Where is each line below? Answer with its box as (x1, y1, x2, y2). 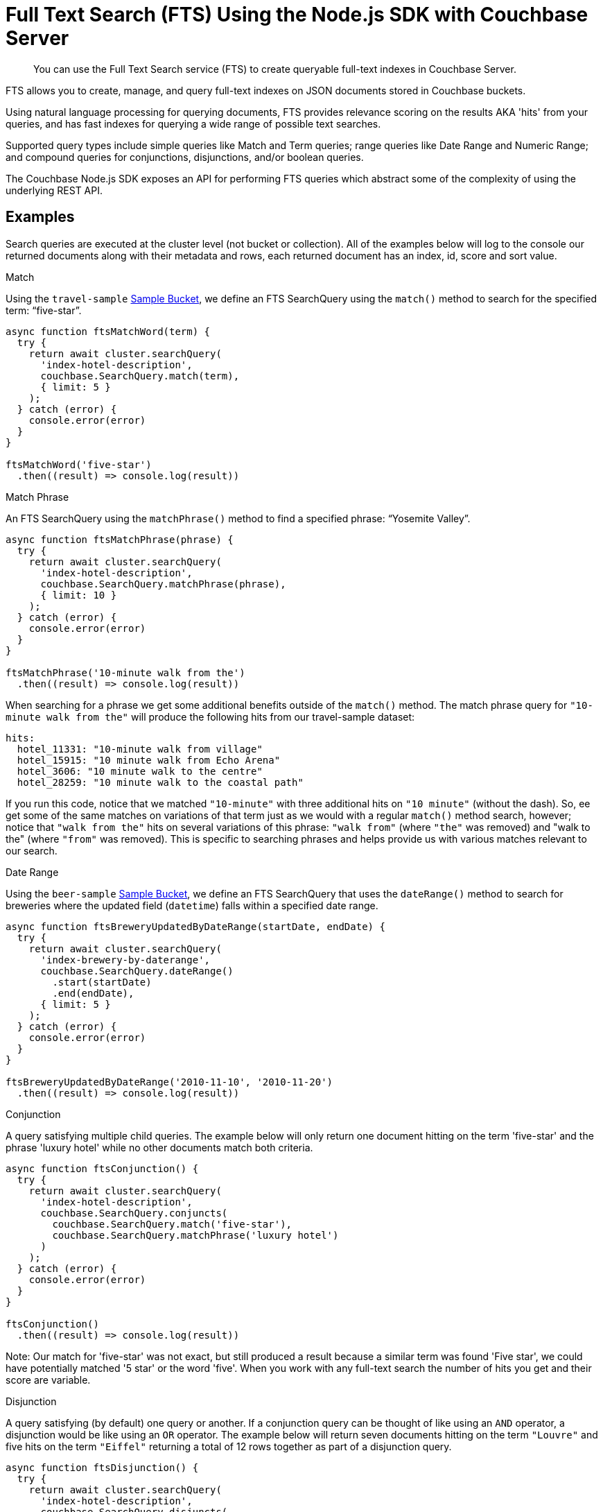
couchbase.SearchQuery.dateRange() (40, 965, 234, 977)
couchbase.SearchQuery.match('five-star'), (52, 1218, 292, 1230)
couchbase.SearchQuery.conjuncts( (40, 1207, 228, 1219)
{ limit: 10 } (40, 589, 117, 601)
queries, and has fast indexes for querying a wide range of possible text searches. (6, 117, 381, 130)
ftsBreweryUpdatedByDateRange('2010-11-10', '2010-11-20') (6, 1076, 333, 1088)
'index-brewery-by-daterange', (40, 954, 211, 965)
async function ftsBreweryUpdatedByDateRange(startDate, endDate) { (6, 920, 385, 932)
